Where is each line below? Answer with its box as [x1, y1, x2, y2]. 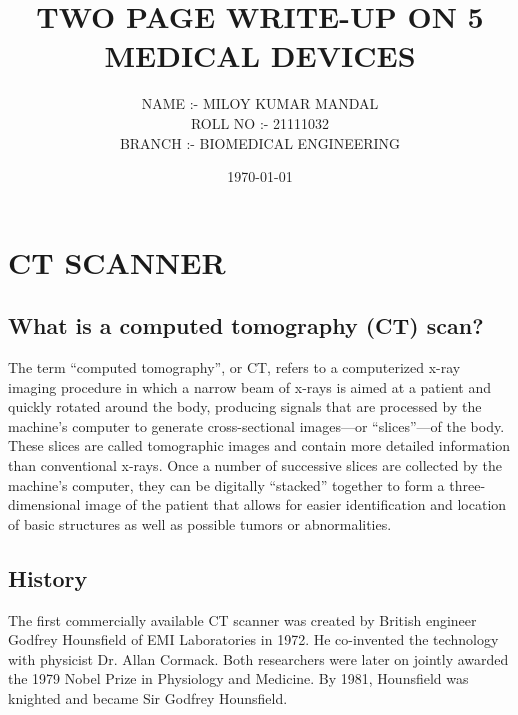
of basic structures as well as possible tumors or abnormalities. [8, 513, 392, 534]
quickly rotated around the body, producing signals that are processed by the [8, 396, 482, 417]
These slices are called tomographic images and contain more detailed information [8, 435, 511, 456]
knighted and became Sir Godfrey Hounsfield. [8, 688, 288, 708]
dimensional [8, 494, 81, 515]
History [8, 562, 88, 593]
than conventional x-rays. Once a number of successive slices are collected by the [8, 455, 503, 476]
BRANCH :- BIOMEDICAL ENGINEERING [119, 132, 401, 153]
